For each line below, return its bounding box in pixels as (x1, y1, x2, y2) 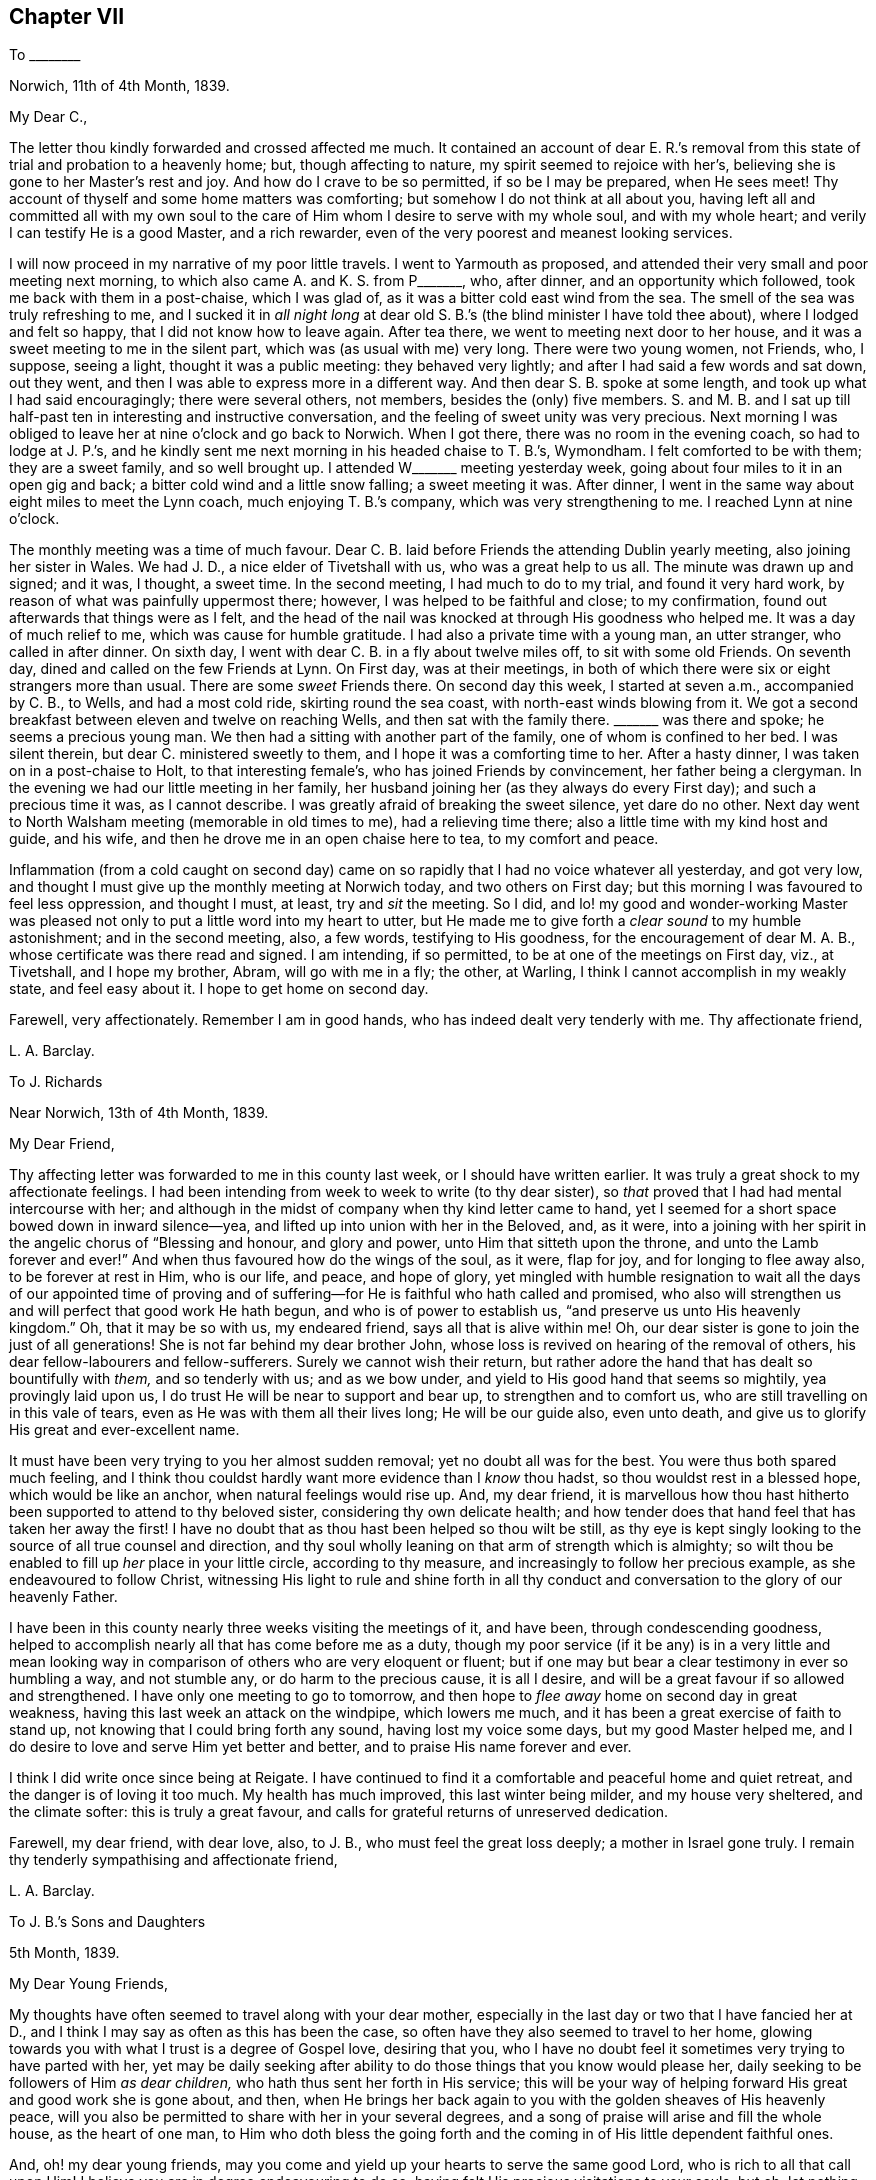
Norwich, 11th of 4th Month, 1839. (9, 77, 230, 95)
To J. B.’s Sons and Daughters (9, 1913, 206, 1931)
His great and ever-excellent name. (9, 1421, 240, 1439)
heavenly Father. (9, 1588, 118, 1606)
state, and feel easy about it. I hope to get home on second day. (9, 980, 429, 998)
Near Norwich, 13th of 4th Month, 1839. (9, 1104, 269, 1122)
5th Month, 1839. (9, 1944, 120, 1962)
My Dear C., (9, 108, 88, 126)
